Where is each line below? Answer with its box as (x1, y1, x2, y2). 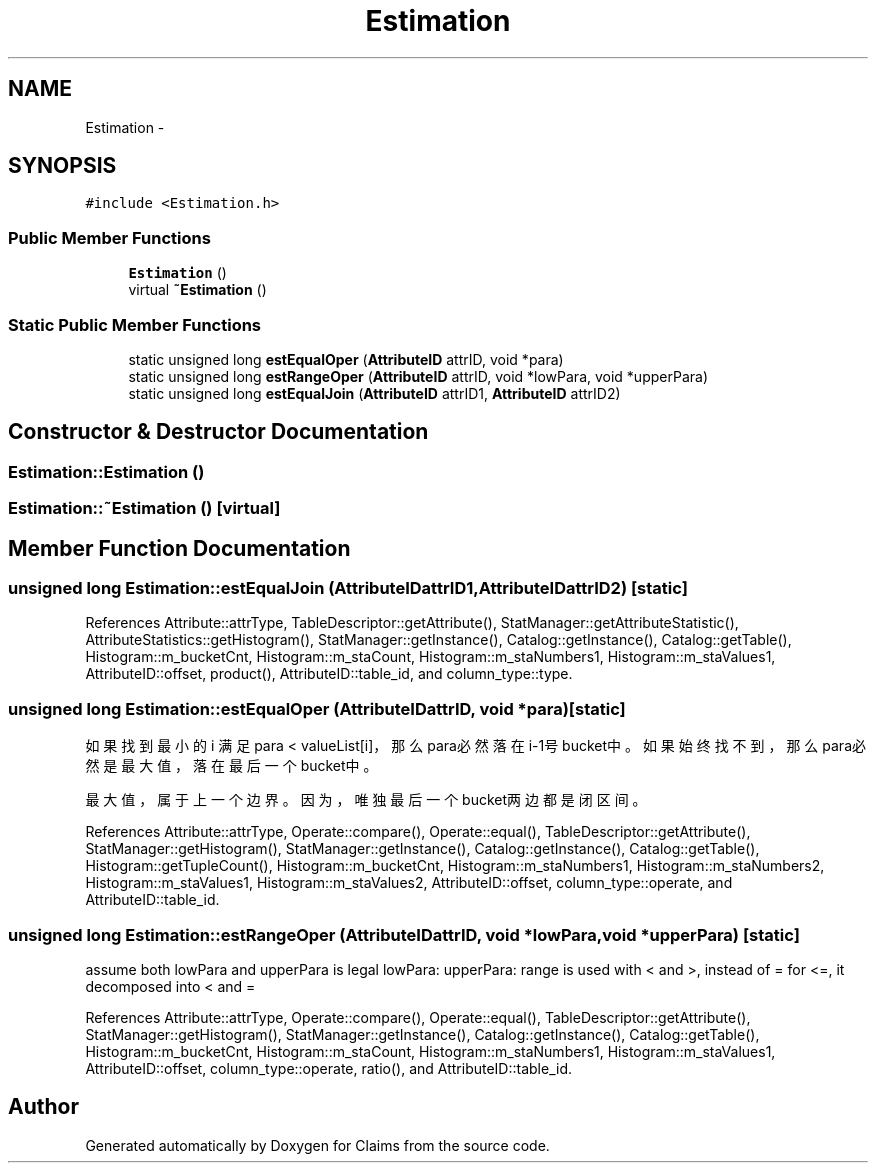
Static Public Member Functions (8, 314, 262, 335)
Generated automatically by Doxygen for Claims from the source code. (85, 1136, 550, 1154)
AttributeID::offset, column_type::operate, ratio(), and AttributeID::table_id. (85, 1059, 572, 1077)
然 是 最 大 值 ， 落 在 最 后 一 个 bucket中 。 (85, 757, 378, 775)
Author (8, 1094, 79, 1120)
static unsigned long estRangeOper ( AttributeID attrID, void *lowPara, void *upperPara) (128, 367, 708, 385)
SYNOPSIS (8, 153, 117, 179)
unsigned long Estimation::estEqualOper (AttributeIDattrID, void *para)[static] (8, 698, 626, 719)
